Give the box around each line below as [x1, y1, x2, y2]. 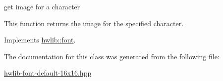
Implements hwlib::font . [4, 35, 76, 45]
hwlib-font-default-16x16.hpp [4, 68, 92, 78]
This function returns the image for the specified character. [4, 18, 184, 28]
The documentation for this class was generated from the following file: [4, 51, 220, 61]
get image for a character [4, 1, 80, 11]
